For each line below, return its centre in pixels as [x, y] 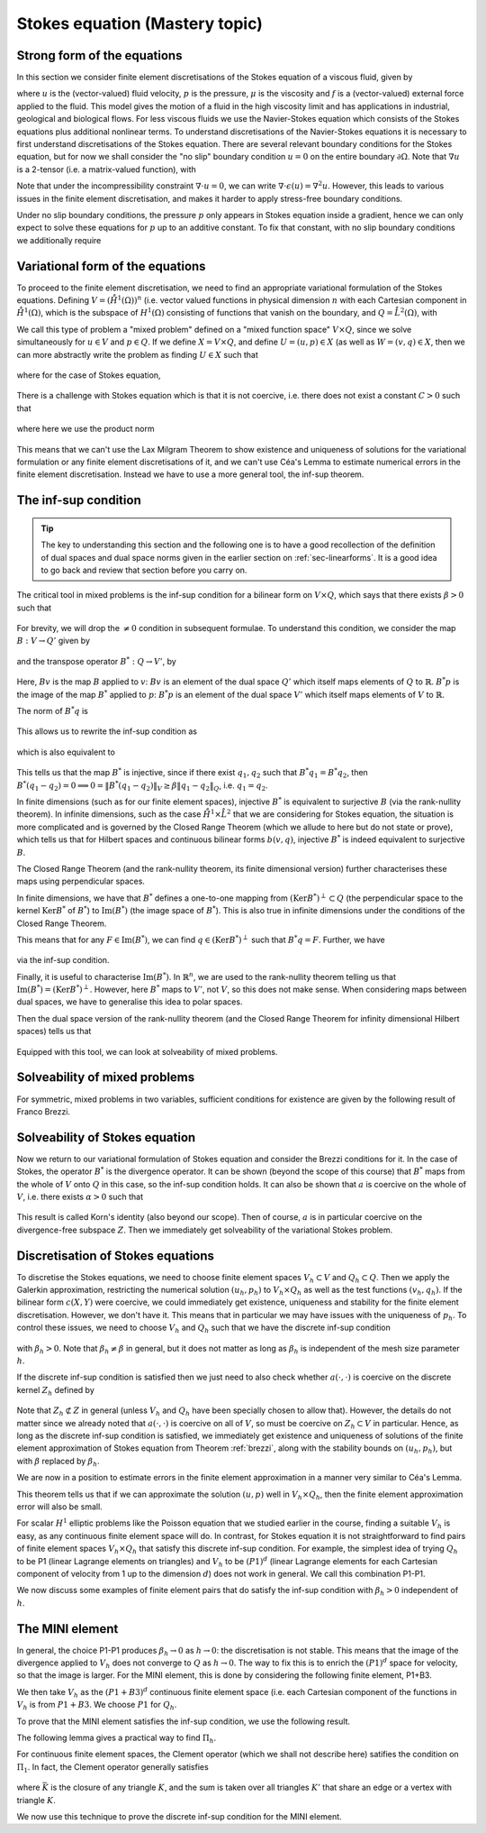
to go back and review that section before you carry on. [144, 570]
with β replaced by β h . [58, 1462]
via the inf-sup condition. [63, 960]
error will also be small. [59, 1507]
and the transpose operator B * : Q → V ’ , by [97, 660]
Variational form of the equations [111, 266]
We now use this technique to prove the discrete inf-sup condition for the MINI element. [179, 1816]
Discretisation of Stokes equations [116, 1256]
